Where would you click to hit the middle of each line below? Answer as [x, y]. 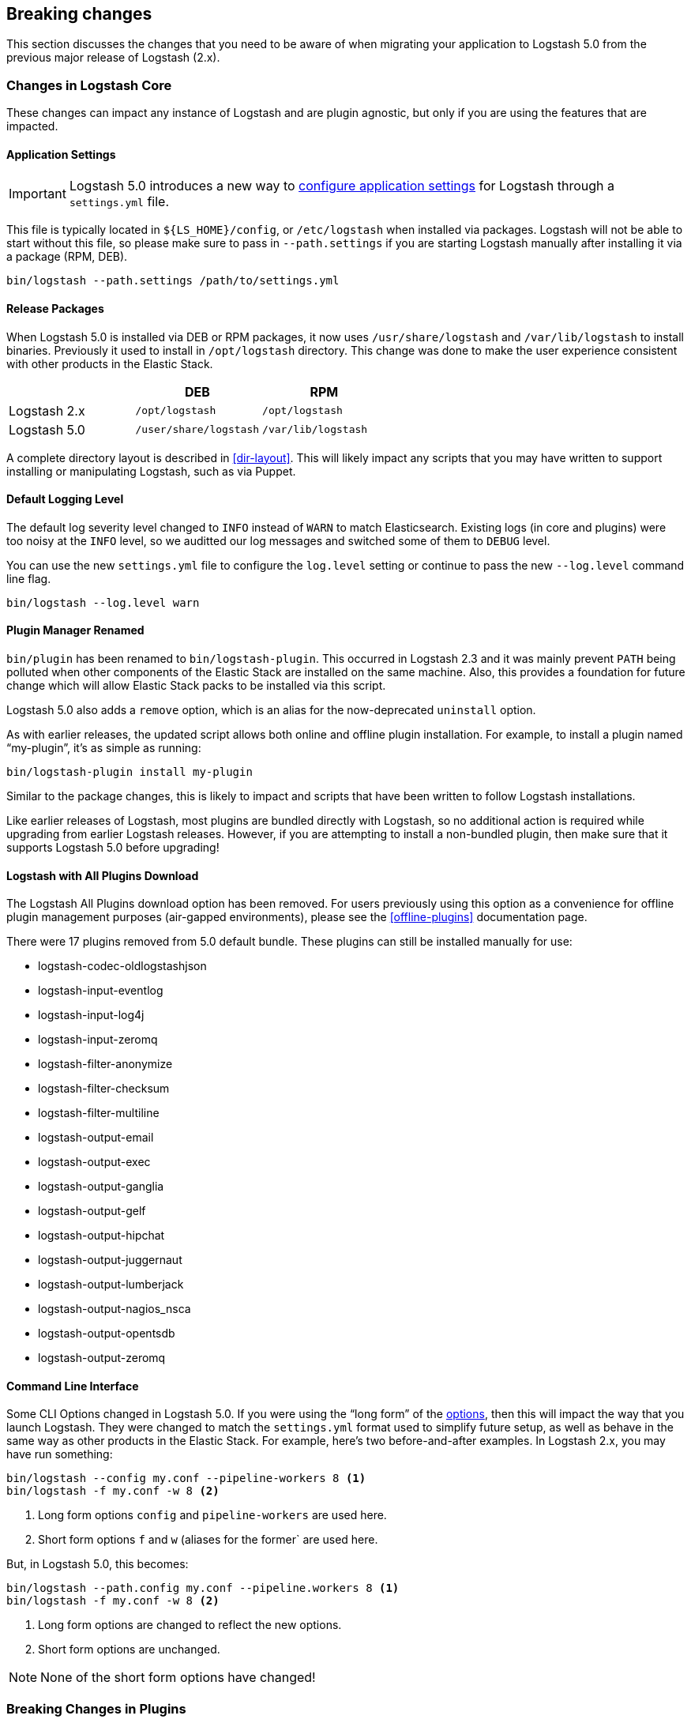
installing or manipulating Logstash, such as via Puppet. [151, 471]
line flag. [29, 578]
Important [38, 194]
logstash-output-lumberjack [111, 1285]
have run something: [60, 1454]
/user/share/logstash [197, 430]
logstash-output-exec [94, 1162]
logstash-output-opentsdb [107, 1334]
